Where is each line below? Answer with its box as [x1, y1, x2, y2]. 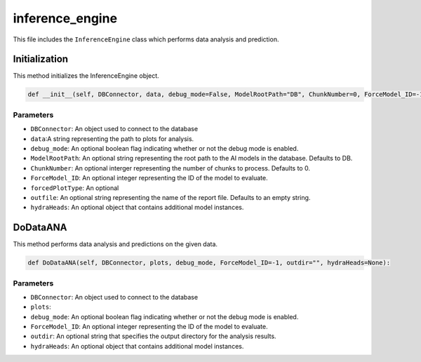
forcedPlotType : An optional [30, 183, 119, 192]
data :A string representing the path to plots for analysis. [30, 134, 194, 143]
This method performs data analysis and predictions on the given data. [13, 240, 218, 248]
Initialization [13, 53, 69, 65]
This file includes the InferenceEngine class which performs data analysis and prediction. [13, 35, 279, 43]
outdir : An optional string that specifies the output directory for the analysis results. [30, 332, 276, 340]
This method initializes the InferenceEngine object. [13, 72, 159, 80]
